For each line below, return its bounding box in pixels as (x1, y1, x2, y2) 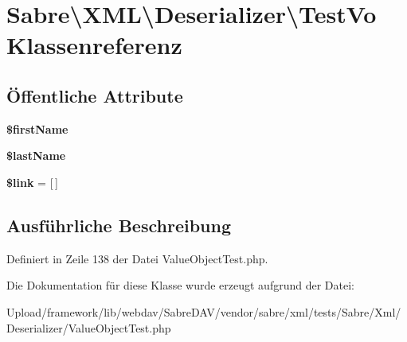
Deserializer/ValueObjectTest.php (6, 319, 171, 336)
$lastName (6, 147, 66, 164)
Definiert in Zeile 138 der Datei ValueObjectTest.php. (6, 250, 268, 266)
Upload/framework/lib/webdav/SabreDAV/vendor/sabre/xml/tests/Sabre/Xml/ (6, 303, 401, 320)
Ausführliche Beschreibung (6, 212, 231, 237)
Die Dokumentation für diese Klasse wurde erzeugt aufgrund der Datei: (6, 277, 354, 293)
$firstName (6, 120, 68, 137)
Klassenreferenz (6, 29, 182, 61)
